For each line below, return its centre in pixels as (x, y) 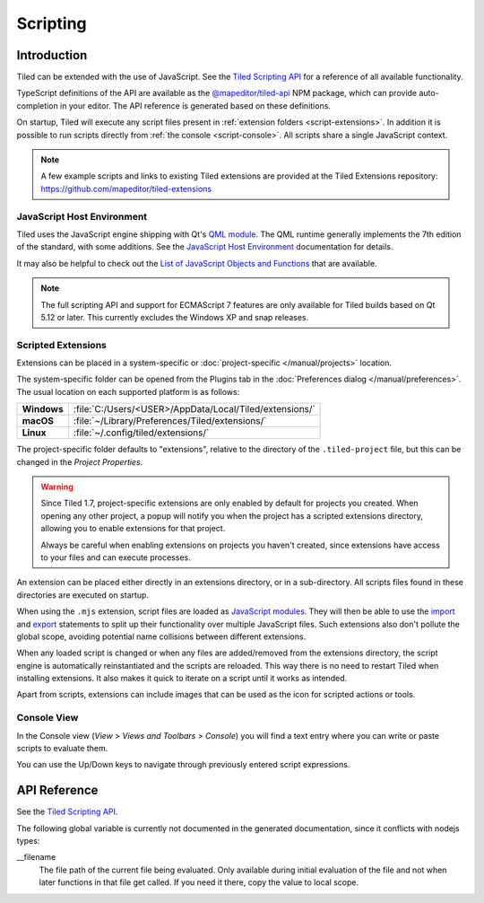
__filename (36, 857)
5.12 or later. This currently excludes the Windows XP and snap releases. (175, 317)
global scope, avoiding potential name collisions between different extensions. (161, 636)
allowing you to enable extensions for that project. (133, 529)
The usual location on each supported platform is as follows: (128, 391)
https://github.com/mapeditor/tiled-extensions (126, 188)
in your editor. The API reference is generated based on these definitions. (195, 105)
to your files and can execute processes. (116, 557)
